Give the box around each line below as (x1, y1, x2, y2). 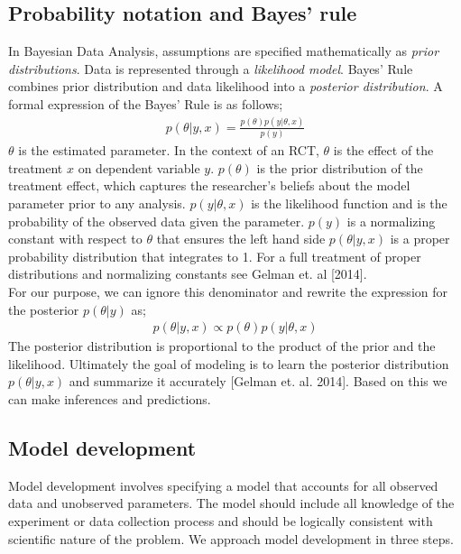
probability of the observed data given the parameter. (8, 211, 305, 230)
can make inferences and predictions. (8, 389, 211, 408)
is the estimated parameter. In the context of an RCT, (18, 141, 319, 160)
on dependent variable (78, 158, 200, 177)
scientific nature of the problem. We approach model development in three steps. (8, 529, 454, 548)
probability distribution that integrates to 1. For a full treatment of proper (8, 246, 421, 265)
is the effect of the (333, 141, 434, 160)
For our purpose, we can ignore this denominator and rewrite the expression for (8, 282, 447, 300)
